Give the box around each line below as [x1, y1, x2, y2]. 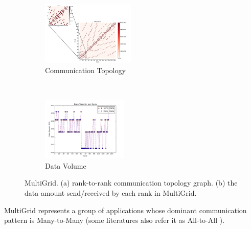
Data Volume [45, 160, 86, 171]
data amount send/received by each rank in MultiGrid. [25, 187, 197, 198]
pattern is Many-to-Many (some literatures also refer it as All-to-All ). [4, 215, 225, 225]
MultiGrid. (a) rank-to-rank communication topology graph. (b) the [25, 177, 238, 188]
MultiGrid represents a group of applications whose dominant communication [4, 204, 247, 215]
